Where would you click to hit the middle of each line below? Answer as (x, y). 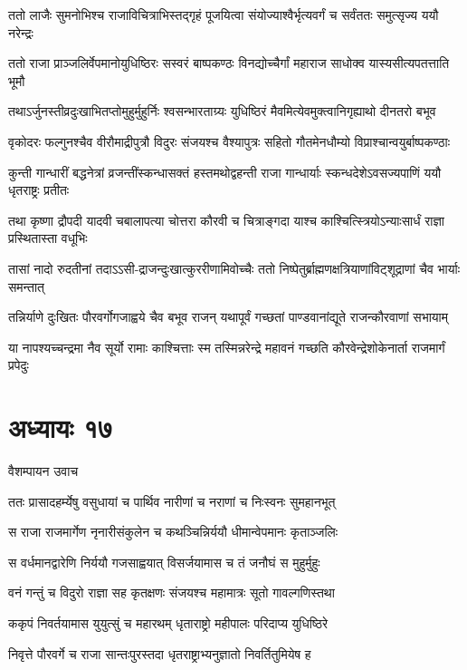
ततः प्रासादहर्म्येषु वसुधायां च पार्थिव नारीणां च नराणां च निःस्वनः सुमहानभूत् (172, 501)
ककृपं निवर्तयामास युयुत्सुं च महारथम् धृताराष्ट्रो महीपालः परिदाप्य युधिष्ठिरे (168, 623)
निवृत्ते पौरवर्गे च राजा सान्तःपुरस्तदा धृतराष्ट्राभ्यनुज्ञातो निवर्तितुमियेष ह (160, 653)
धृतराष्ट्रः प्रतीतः (39, 190)
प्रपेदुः (19, 365)
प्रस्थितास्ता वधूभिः (48, 238)
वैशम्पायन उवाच (43, 471)
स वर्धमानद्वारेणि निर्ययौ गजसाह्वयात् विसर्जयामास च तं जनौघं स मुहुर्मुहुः (164, 562)
